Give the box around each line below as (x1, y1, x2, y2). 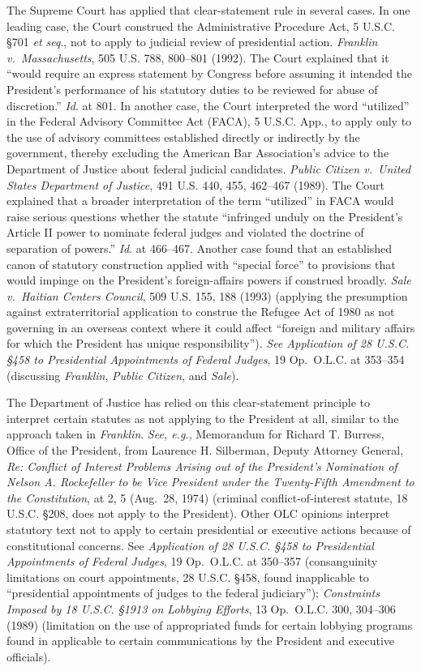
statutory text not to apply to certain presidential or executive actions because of (6, 521, 411, 537)
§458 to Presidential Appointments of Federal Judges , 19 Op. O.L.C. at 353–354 (6, 351, 405, 368)
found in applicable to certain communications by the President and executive (6, 632, 395, 649)
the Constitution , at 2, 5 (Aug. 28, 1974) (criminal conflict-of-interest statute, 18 (6, 489, 408, 506)
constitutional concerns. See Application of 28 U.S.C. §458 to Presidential (6, 536, 374, 553)
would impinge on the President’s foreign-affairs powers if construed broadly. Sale (6, 271, 411, 288)
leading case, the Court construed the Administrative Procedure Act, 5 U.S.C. (6, 17, 395, 34)
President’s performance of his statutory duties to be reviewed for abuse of (6, 80, 378, 97)
